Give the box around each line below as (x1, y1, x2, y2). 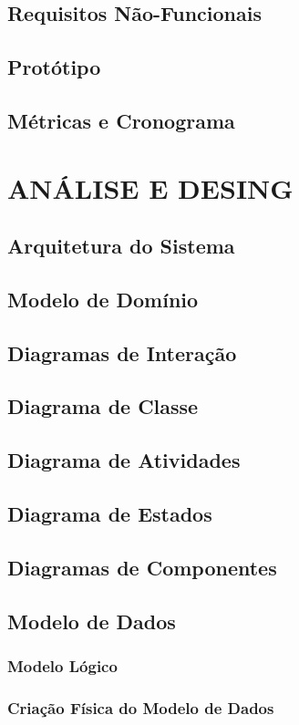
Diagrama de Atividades (7, 446, 241, 474)
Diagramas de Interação (7, 338, 237, 367)
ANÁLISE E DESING (7, 169, 294, 206)
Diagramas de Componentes (7, 553, 277, 581)
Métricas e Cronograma (7, 106, 235, 134)
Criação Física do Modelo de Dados (7, 696, 274, 719)
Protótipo (7, 53, 101, 81)
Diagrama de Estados (7, 500, 212, 528)
